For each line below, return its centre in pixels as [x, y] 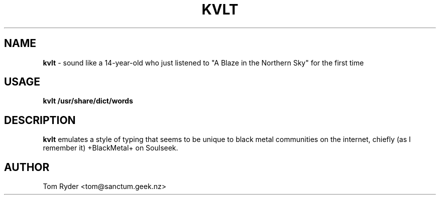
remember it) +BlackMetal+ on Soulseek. [111, 148]
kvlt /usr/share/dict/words [88, 101]
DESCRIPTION [40, 120]
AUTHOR [27, 167]
